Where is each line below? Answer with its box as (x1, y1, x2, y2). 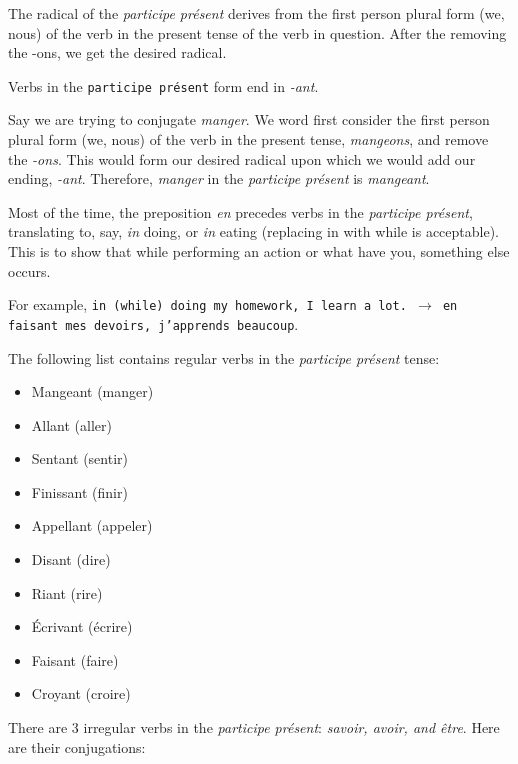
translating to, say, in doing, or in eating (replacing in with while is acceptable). (8, 221, 500, 242)
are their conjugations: (8, 736, 146, 757)
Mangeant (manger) (31, 381, 154, 402)
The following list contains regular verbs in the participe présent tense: (8, 347, 440, 368)
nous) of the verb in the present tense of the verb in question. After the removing (8, 22, 507, 43)
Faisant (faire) (31, 649, 119, 670)
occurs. (8, 260, 51, 281)
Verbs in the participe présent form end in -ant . (8, 75, 319, 96)
